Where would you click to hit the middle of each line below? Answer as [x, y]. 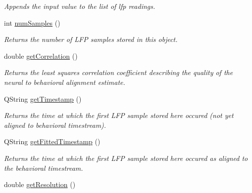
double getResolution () [40, 184]
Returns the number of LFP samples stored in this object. [91, 39]
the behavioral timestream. [44, 168]
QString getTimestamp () [43, 98]
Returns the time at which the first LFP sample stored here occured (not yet [119, 115]
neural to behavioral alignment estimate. [65, 82]
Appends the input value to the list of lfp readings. [80, 6]
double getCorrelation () [41, 56]
